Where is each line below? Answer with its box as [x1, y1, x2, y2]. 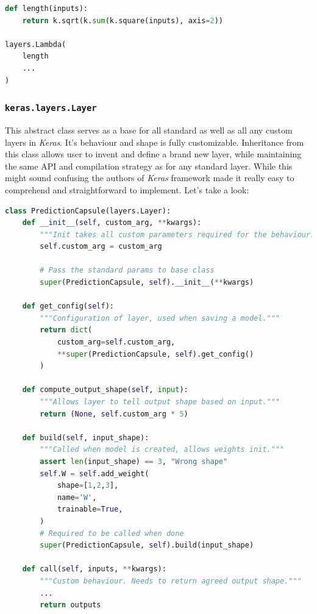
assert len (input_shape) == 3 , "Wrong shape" [40, 457, 228, 466]
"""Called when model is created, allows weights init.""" [40, 445, 285, 454]
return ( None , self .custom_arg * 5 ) [40, 409, 188, 418]
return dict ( [40, 326, 93, 335]
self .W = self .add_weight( [40, 469, 149, 478]
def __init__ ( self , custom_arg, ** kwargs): [22, 218, 202, 227]
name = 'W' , [57, 493, 97, 502]
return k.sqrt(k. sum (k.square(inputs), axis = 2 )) [22, 16, 223, 25]
